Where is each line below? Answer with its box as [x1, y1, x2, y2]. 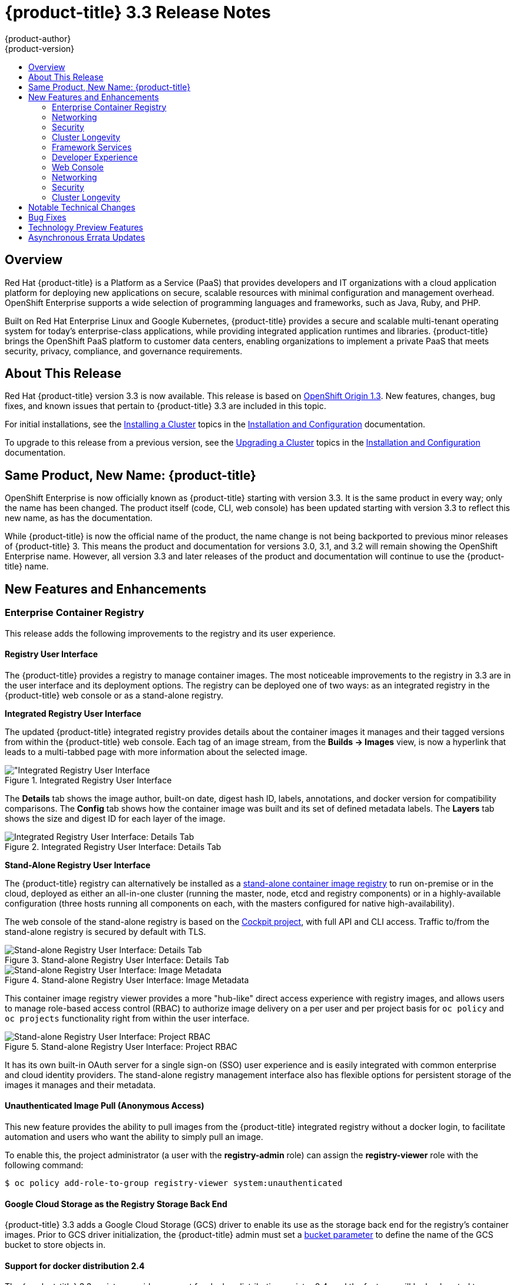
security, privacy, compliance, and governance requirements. [5, 345, 243, 356]
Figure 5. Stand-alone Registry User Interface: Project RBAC [5, 1041, 237, 1052]
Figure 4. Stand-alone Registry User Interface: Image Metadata [5, 974, 249, 985]
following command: [5, 1159, 84, 1170]
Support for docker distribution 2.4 [5, 1260, 145, 1271]
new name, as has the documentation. [5, 513, 153, 523]
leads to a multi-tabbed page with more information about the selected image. [5, 746, 307, 757]
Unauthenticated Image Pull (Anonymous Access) [5, 1101, 204, 1111]
